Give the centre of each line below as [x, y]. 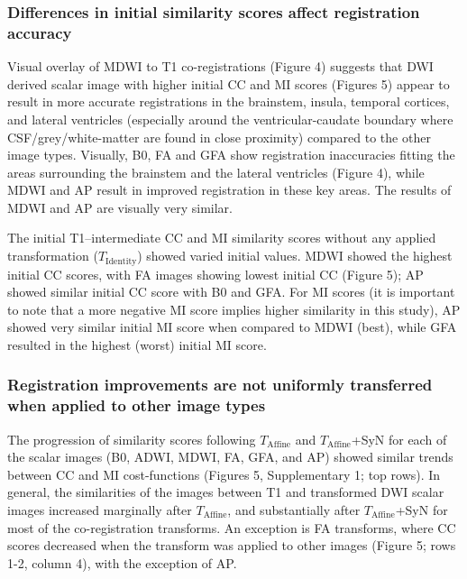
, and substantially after [294, 510]
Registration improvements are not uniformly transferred [220, 385]
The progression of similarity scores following [132, 439]
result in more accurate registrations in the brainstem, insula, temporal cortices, [229, 101]
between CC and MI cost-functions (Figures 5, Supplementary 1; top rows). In [224, 474]
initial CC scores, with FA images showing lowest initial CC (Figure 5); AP [215, 274]
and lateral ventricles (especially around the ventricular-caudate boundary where [230, 119]
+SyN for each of [399, 439]
